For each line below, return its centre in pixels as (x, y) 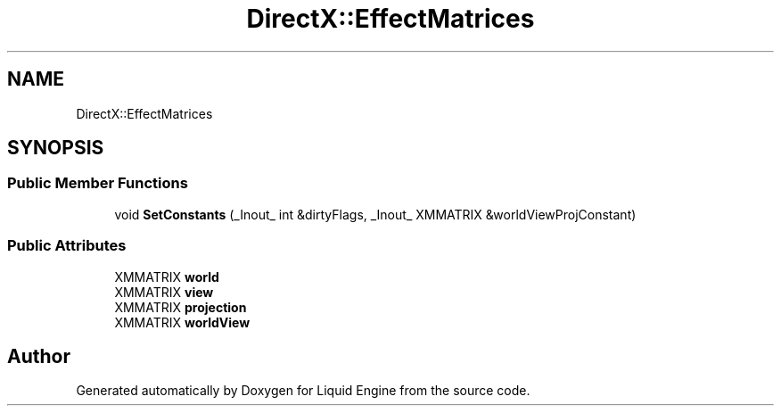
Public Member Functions (98, 183)
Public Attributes (67, 246)
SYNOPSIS (56, 148)
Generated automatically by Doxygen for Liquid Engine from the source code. (303, 391)
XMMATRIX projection (181, 307)
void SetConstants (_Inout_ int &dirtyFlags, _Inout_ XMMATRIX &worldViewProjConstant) (375, 214)
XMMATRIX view (164, 292)
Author (39, 356)
